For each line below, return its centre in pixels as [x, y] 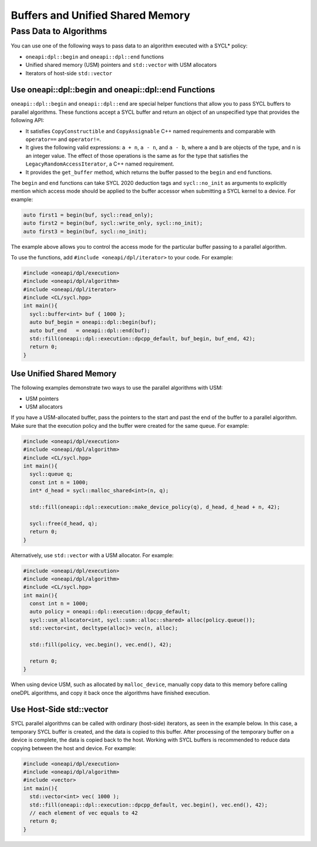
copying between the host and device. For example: [74, 748]
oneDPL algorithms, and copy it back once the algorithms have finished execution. [111, 693]
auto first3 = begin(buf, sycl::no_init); [85, 231]
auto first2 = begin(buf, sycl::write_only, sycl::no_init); [113, 223]
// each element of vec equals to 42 [84, 813]
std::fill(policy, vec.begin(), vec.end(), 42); [101, 645]
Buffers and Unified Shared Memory [101, 15]
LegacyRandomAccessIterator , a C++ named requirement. [100, 164]
